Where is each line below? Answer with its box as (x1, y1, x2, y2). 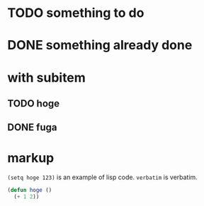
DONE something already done (7, 37, 193, 54)
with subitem (7, 69, 86, 85)
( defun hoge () (7, 187, 52, 194)
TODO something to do (7, 5, 144, 21)
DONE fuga (7, 121, 57, 133)
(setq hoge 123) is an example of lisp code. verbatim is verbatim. (7, 173, 198, 181)
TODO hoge (7, 97, 60, 109)
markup (7, 150, 55, 166)
